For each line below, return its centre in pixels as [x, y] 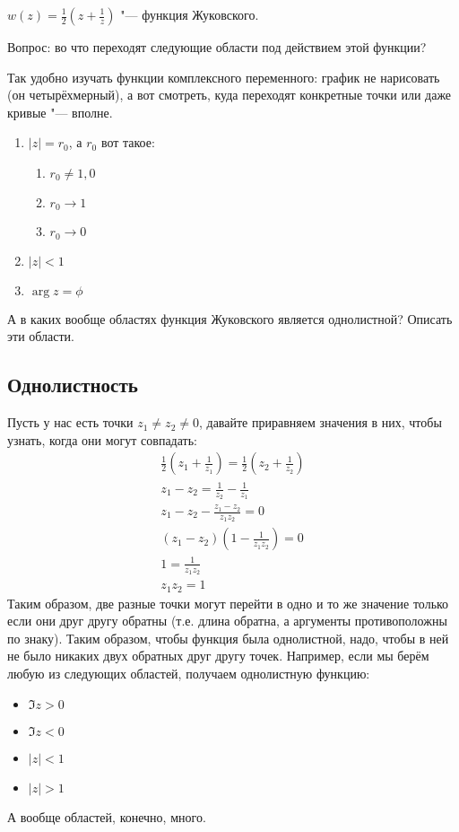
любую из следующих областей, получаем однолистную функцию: [189, 673]
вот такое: [128, 142]
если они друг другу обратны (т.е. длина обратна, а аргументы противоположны [227, 621]
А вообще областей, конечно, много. [107, 816]
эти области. [41, 336]
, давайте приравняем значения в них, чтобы [320, 422]
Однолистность [73, 385]
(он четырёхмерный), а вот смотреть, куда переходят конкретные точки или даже [229, 95]
